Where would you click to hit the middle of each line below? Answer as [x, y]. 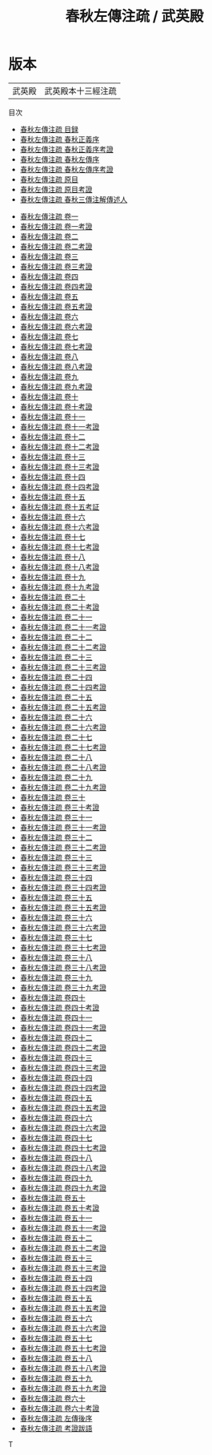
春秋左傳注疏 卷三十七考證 [63, 947]
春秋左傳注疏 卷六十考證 [60, 1408]
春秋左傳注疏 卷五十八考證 [63, 1368]
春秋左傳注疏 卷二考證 [56, 246]
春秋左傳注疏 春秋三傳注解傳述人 [74, 199]
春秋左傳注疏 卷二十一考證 [63, 627]
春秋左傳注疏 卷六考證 [56, 326]
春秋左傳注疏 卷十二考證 [60, 446]
